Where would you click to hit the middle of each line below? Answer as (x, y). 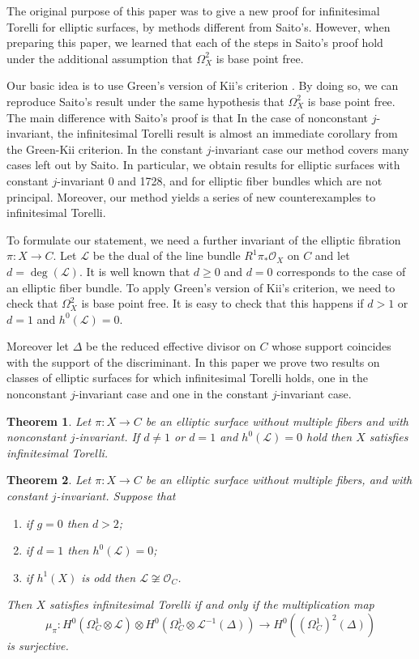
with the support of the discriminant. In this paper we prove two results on (193, 361)
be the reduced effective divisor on (171, 346)
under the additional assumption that (100, 58)
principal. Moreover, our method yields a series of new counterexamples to (191, 196)
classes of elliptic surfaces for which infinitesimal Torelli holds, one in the (187, 378)
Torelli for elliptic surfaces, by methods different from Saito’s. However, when (199, 26)
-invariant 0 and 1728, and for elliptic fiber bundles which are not (220, 180)
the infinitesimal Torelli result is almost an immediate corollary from (227, 133)
